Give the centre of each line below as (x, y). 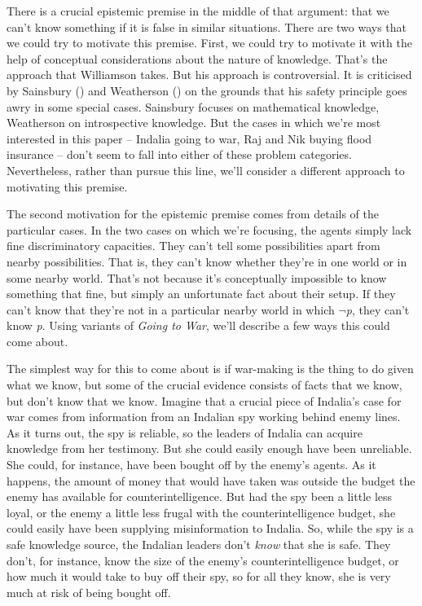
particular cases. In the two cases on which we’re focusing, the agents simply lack (209, 229)
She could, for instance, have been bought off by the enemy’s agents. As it (191, 465)
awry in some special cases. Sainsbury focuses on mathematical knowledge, (193, 106)
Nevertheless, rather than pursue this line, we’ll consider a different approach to (206, 170)
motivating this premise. (67, 186)
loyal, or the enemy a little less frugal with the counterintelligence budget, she (201, 512)
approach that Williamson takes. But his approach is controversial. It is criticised (209, 75)
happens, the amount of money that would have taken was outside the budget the (211, 480)
